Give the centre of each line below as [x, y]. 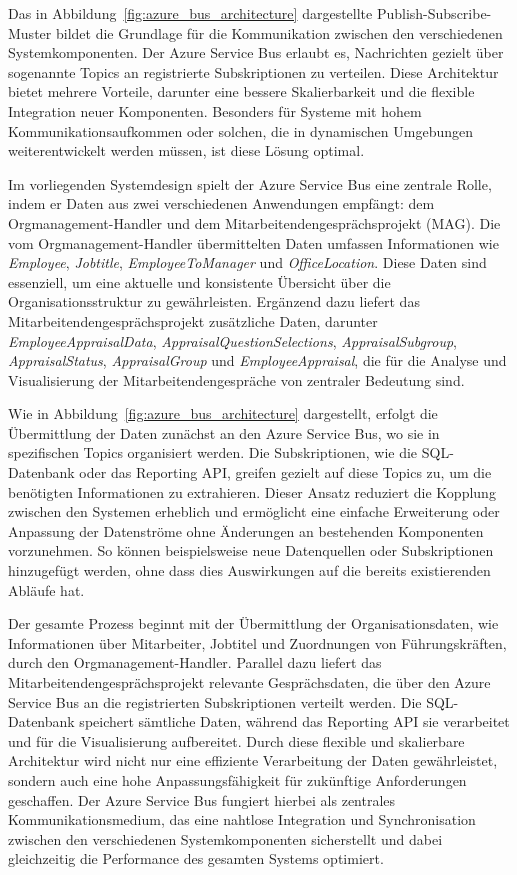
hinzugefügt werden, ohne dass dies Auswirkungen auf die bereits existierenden [249, 570]
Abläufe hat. [46, 589]
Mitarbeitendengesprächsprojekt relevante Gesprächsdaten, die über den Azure [249, 682]
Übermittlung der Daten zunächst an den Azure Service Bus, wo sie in [224, 432]
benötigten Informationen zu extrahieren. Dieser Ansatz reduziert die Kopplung [252, 491]
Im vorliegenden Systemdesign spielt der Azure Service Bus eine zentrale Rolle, [250, 183]
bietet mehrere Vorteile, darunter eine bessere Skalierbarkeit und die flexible [241, 91]
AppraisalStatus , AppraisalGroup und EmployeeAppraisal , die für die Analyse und [257, 360]
